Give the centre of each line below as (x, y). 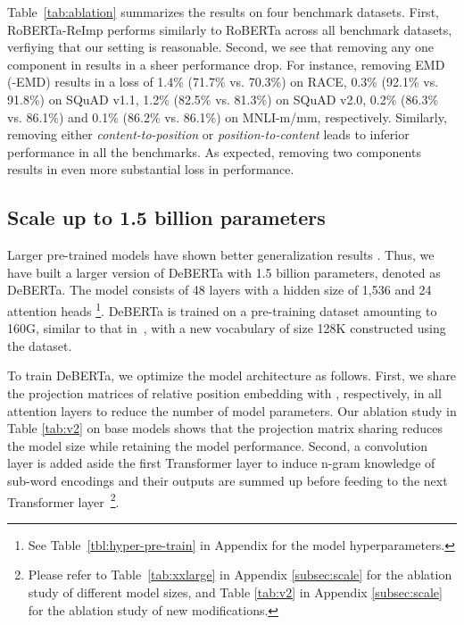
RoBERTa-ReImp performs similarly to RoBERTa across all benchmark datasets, (230, 29)
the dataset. (40, 345)
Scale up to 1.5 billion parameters (166, 217)
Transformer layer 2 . (63, 500)
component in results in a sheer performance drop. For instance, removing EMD (226, 64)
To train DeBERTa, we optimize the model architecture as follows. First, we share (232, 375)
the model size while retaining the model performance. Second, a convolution (218, 445)
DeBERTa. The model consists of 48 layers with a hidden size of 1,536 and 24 (220, 290)
